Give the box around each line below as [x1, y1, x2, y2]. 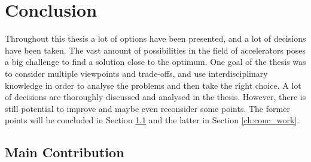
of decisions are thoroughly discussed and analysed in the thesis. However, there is [5, 91, 306, 103]
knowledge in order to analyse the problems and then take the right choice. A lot [5, 79, 301, 91]
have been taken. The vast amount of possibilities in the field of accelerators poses [5, 43, 306, 56]
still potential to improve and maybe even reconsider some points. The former [5, 102, 290, 114]
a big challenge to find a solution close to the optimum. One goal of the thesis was [5, 55, 306, 68]
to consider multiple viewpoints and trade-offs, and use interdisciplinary [5, 67, 268, 79]
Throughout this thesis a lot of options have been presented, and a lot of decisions [5, 32, 306, 45]
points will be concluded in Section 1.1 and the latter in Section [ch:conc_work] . [5, 114, 300, 126]
